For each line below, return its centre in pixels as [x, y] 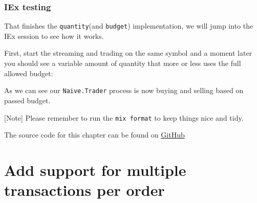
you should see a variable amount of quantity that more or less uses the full [123, 63]
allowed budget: [29, 73]
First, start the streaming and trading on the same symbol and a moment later [128, 53]
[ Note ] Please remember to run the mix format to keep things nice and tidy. [124, 117]
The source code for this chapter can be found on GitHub [94, 135]
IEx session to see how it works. [54, 36]
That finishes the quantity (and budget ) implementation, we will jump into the [129, 26]
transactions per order [84, 190]
